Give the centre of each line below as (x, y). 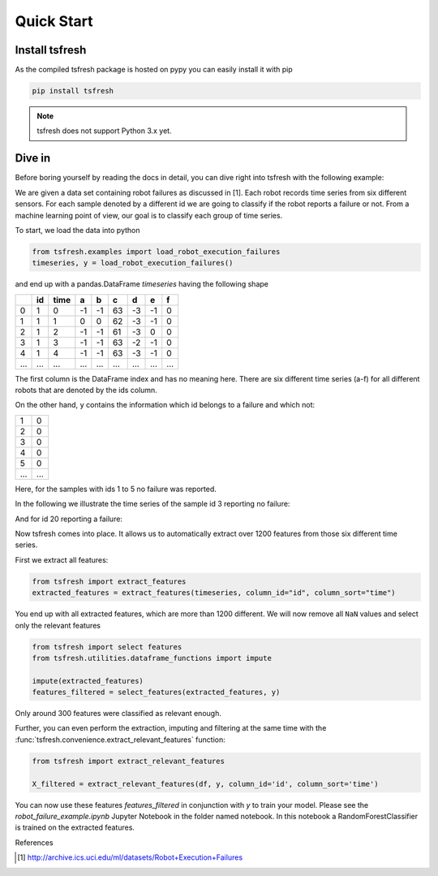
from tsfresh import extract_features (109, 581)
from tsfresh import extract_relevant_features (128, 761)
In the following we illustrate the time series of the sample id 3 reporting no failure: (152, 504)
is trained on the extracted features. (75, 827)
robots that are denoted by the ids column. (86, 391)
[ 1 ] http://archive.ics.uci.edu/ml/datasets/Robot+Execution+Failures (130, 857)
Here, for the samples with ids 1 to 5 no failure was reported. (116, 489)
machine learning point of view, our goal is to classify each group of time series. (149, 215)
